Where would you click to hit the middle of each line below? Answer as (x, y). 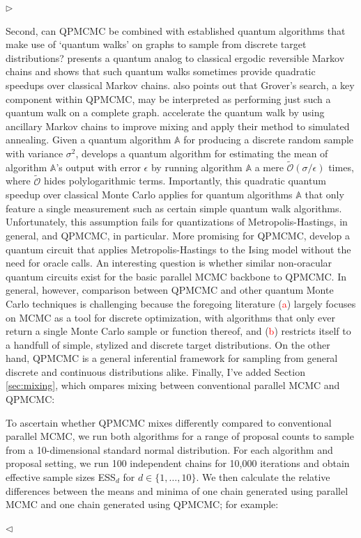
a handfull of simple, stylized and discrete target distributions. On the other (168, 344)
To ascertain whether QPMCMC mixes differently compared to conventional (169, 422)
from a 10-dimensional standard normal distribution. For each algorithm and (169, 449)
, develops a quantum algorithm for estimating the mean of (202, 153)
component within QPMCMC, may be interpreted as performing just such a (168, 98)
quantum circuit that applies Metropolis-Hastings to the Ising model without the (178, 249)
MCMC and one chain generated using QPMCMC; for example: (142, 504)
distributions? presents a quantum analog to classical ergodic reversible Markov (175, 57)
